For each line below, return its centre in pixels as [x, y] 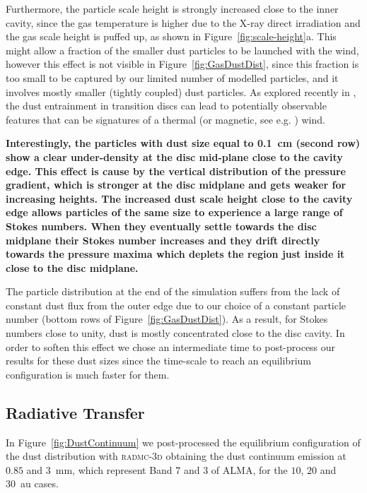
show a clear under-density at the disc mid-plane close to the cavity [174, 156]
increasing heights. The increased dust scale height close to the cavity [179, 198]
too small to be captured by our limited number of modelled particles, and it [172, 77]
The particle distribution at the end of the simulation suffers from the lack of [173, 291]
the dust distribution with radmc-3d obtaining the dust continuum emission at [176, 456]
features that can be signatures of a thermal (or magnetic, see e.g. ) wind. [165, 119]
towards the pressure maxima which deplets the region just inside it [175, 254]
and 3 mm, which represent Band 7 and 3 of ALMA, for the [157, 469]
